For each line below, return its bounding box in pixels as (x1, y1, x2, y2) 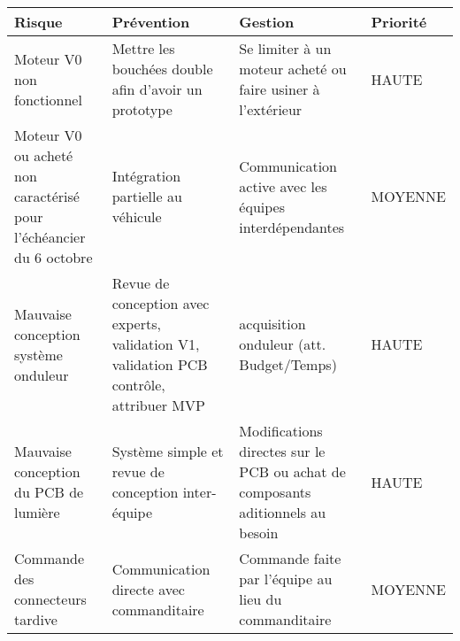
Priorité (371, 12, 427, 32)
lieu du (239, 589, 282, 609)
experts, (111, 313, 161, 334)
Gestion (239, 12, 295, 32)
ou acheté (14, 145, 73, 166)
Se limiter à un (239, 38, 332, 58)
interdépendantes (239, 216, 345, 237)
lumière (14, 502, 60, 522)
